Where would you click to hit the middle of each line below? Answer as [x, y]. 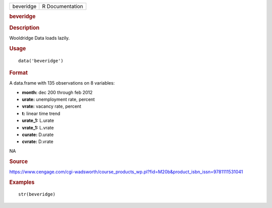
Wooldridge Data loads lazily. [40, 38]
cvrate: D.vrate [38, 142]
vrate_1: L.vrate [38, 127]
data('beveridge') [41, 61]
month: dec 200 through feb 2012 [57, 92]
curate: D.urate [38, 134]
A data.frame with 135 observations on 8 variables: [62, 83]
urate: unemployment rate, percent [58, 99]
